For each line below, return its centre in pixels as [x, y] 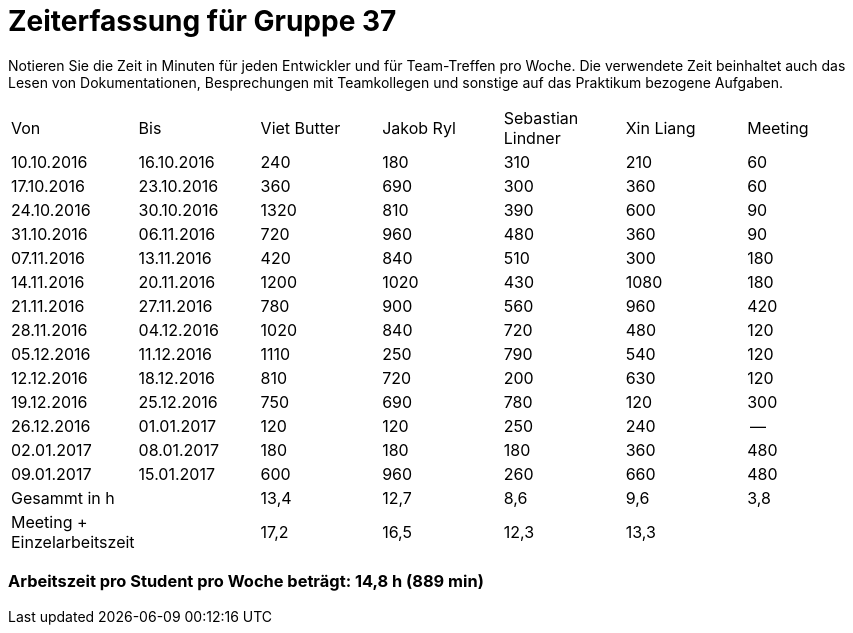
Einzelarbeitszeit [73, 541]
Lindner [532, 137]
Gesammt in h [63, 497]
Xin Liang [660, 127]
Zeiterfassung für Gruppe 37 [202, 21]
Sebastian [541, 117]
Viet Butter [300, 127]
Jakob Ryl [419, 127]
